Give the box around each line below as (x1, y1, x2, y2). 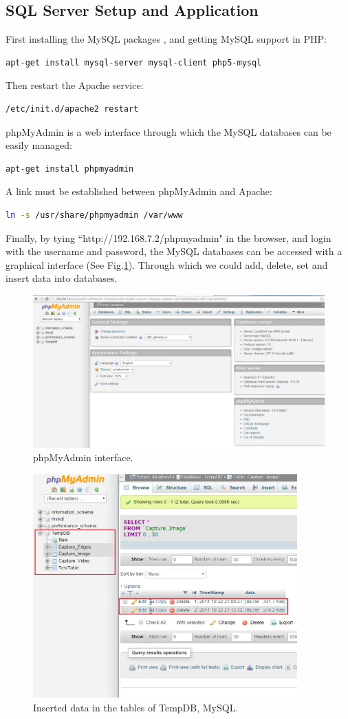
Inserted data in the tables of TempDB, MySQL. (33, 700, 239, 715)
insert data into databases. (6, 271, 118, 285)
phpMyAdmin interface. (33, 450, 133, 465)
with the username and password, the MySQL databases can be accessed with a (6, 244, 342, 259)
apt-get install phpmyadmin (6, 163, 134, 174)
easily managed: (6, 138, 72, 152)
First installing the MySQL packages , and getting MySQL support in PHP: (6, 32, 327, 46)
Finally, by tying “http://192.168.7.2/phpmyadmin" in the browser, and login (6, 230, 331, 245)
